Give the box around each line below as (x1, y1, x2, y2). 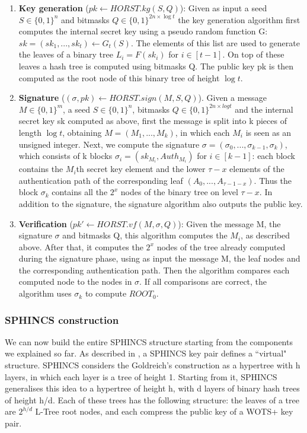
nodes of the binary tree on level (120, 186, 238, 198)
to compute (85, 287, 127, 300)
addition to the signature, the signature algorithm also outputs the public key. (18, 197, 303, 209)
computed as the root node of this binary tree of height (18, 71, 220, 84)
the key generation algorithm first (178, 13, 300, 26)
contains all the (52, 186, 108, 198)
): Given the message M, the (178, 217, 281, 230)
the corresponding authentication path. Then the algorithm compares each (18, 263, 290, 276)
